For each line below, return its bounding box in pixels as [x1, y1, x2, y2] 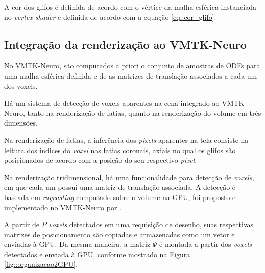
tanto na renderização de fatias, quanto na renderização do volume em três [27, 107, 261, 118]
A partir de [4, 219, 39, 230]
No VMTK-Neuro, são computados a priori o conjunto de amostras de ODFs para [4, 60, 260, 71]
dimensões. [4, 117, 38, 128]
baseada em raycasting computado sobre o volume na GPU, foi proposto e [4, 191, 236, 202]
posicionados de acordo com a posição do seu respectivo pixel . [4, 155, 197, 165]
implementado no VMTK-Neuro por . [4, 202, 122, 212]
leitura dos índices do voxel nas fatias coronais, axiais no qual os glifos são [4, 144, 236, 155]
